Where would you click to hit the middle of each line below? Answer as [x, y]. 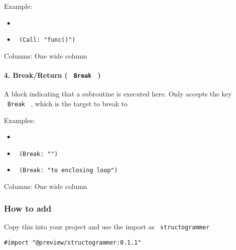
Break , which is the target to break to [67, 103]
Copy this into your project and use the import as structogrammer [107, 226]
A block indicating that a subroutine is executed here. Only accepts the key [118, 94]
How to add [28, 208]
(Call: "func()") [47, 40]
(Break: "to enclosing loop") [68, 171]
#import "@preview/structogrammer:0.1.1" [73, 242]
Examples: [19, 120]
